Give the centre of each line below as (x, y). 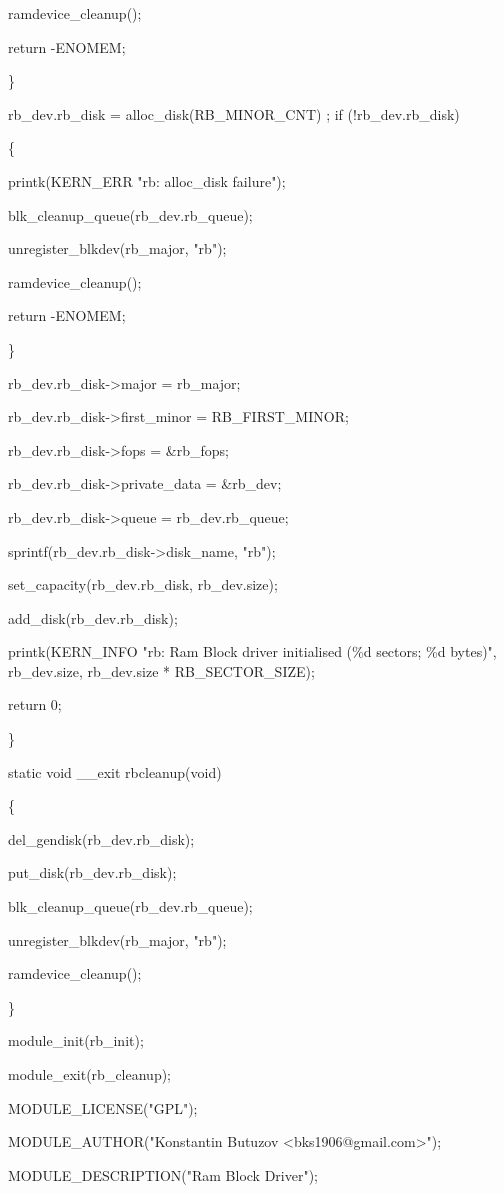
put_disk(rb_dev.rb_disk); (92, 872)
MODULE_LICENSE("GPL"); (103, 1107)
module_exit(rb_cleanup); (90, 1074)
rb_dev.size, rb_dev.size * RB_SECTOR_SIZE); (161, 670)
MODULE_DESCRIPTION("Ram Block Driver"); (163, 1174)
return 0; (35, 704)
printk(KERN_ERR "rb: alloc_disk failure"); (147, 180)
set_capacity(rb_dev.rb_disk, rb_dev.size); (143, 584)
